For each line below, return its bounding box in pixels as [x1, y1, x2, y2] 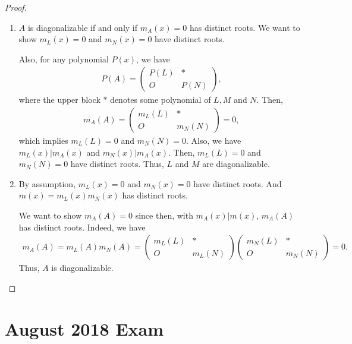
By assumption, [18, 177, 76, 190]
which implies [18, 134, 68, 147]
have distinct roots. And [193, 177, 282, 190]
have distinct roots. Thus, [70, 157, 164, 170]
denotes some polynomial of [110, 93, 211, 106]
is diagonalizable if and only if [27, 21, 138, 33]
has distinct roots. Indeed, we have [18, 220, 146, 233]
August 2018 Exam [5, 316, 164, 340]
